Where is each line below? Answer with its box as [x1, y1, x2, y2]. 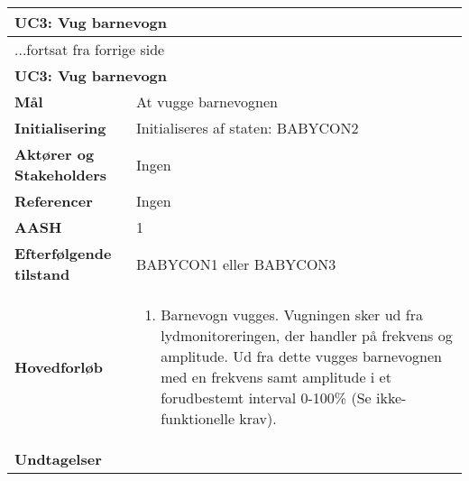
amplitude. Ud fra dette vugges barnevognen [161, 346, 442, 366]
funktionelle [161, 408, 234, 429]
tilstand [14, 264, 70, 284]
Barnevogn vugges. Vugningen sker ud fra [161, 304, 423, 325]
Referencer [14, 190, 93, 211]
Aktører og [14, 143, 95, 164]
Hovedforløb [14, 356, 103, 377]
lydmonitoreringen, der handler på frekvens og [161, 325, 453, 346]
